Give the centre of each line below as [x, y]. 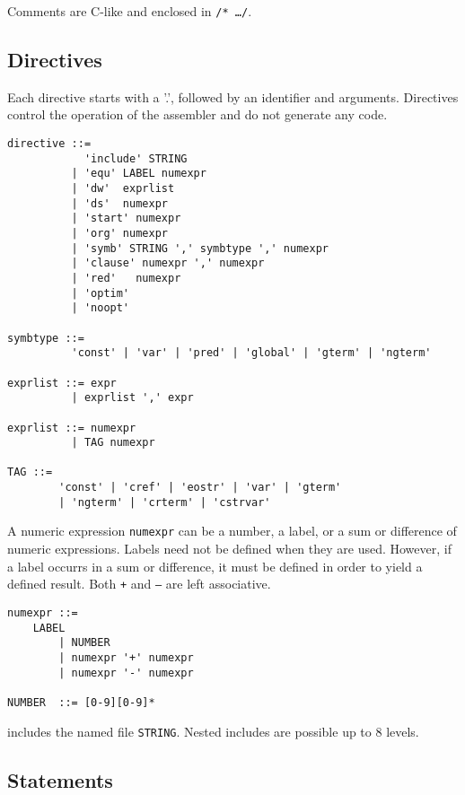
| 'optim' [101, 293]
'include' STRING [136, 158]
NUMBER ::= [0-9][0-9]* [81, 702]
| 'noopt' [101, 308]
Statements [60, 779]
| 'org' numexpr [119, 233]
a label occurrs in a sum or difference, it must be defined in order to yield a [215, 566]
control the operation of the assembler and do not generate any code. [197, 114]
